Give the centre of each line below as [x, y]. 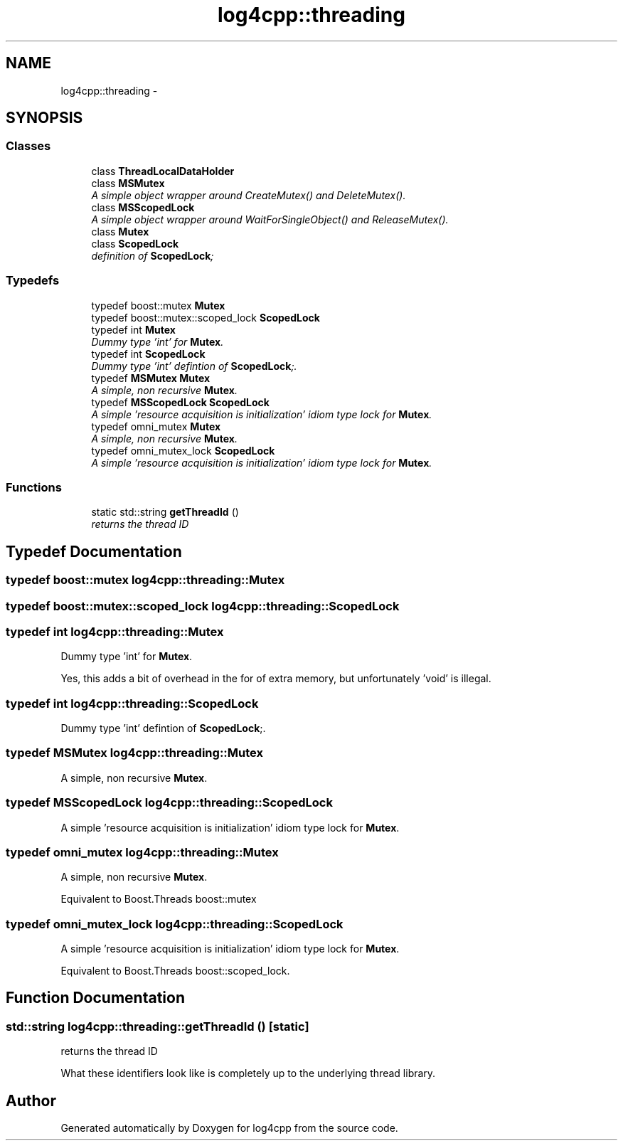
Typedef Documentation [94, 551]
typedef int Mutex [133, 329]
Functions [34, 487]
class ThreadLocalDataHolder [163, 171]
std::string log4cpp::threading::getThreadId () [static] [158, 1026]
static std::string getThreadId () [165, 512]
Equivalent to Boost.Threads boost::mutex [159, 899]
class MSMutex [128, 183]
